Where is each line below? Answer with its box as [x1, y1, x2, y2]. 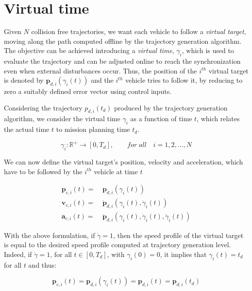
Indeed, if [4, 249, 32, 259]
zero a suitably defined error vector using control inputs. [4, 86, 172, 96]
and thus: [28, 259, 56, 270]
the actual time [4, 124, 50, 134]
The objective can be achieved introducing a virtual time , [4, 45, 174, 55]
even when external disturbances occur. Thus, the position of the [4, 65, 197, 75]
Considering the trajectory [4, 102, 83, 112]
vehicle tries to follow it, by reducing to [125, 75, 243, 85]
